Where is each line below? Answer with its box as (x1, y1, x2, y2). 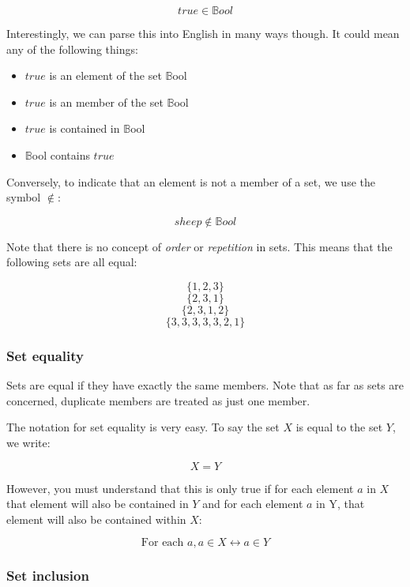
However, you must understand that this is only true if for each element (6, 480, 354, 496)
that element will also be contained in (6, 495, 189, 512)
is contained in (49, 120, 120, 137)
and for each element (202, 495, 303, 512)
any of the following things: (6, 40, 138, 57)
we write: (6, 434, 51, 450)
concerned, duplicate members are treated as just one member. (6, 392, 310, 408)
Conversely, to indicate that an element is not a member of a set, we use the (6, 173, 375, 190)
